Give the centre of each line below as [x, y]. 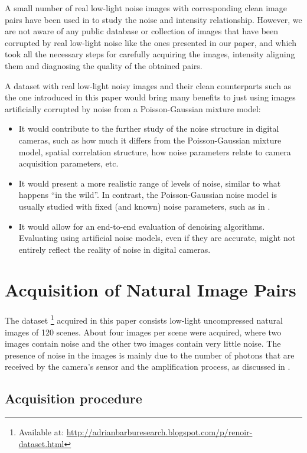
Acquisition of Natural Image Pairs [151, 290]
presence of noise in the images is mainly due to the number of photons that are [150, 355]
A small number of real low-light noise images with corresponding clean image [146, 8]
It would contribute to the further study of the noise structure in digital [149, 128]
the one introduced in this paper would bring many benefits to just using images [150, 97]
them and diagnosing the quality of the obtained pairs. [104, 65]
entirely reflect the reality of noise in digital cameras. [115, 249]
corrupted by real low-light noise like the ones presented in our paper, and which [151, 42]
